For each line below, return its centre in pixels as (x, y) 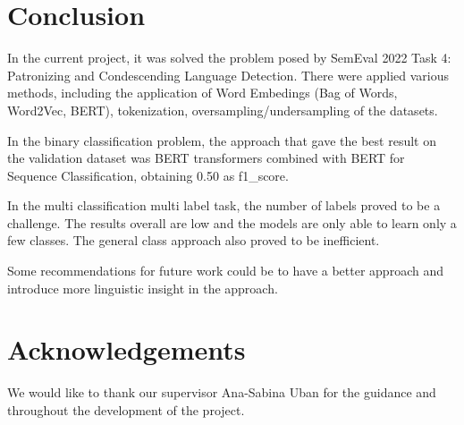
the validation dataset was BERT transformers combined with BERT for (206, 158)
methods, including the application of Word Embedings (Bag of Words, (202, 93)
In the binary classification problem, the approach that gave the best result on (222, 140)
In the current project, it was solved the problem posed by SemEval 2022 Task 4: (229, 58)
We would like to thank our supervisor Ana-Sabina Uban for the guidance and (222, 392)
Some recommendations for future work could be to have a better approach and (225, 271)
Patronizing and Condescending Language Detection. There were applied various (228, 75)
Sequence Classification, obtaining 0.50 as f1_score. (148, 175)
